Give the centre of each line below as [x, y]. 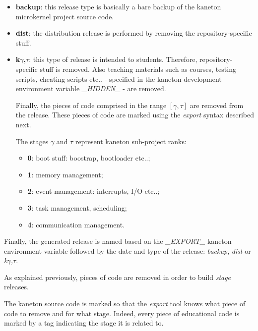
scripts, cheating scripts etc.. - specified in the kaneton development [119, 79]
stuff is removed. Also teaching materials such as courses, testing [138, 69]
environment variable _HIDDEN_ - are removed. [91, 88]
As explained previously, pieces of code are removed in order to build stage [118, 277]
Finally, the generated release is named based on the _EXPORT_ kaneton [118, 241]
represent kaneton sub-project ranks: [131, 141]
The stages [32, 141]
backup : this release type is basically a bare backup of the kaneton [118, 6]
